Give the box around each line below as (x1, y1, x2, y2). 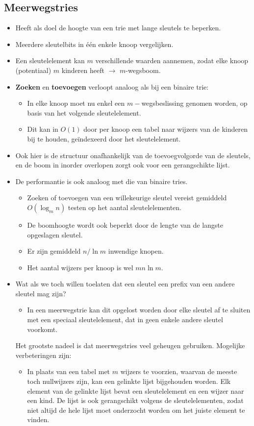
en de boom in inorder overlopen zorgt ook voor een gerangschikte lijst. (15, 160, 230, 170)
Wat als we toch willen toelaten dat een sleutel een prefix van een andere (15, 279, 235, 289)
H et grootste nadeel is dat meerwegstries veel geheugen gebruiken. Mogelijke (15, 340, 245, 351)
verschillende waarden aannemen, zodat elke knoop (95, 55, 249, 66)
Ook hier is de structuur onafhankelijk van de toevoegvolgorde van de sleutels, (15, 150, 251, 160)
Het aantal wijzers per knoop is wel (27, 262, 133, 272)
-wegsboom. (126, 65, 161, 75)
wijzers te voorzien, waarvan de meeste (120, 366, 237, 377)
